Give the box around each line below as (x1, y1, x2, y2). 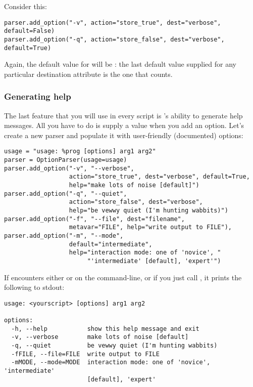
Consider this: (4, 1, 47, 11)
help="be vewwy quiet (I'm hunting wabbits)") (69, 207, 228, 214)
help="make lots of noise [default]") (69, 182, 199, 189)
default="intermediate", (69, 240, 153, 248)
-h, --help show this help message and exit (11, 325, 199, 332)
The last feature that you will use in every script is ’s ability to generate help (4, 110, 243, 120)
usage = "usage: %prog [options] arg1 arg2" (4, 148, 156, 155)
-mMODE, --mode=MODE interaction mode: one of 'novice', (11, 359, 211, 366)
